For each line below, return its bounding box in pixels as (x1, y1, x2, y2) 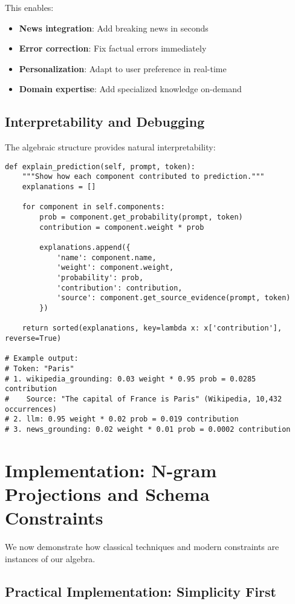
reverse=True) (5, 334, 62, 343)
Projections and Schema (5, 481, 210, 506)
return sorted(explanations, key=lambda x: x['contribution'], (22, 324, 282, 333)
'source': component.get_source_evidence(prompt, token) (56, 294, 291, 303)
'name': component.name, (56, 253, 157, 262)
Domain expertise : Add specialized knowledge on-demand (19, 82, 242, 95)
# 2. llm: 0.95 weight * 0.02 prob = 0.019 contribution (5, 415, 239, 424)
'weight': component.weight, (56, 263, 174, 272)
